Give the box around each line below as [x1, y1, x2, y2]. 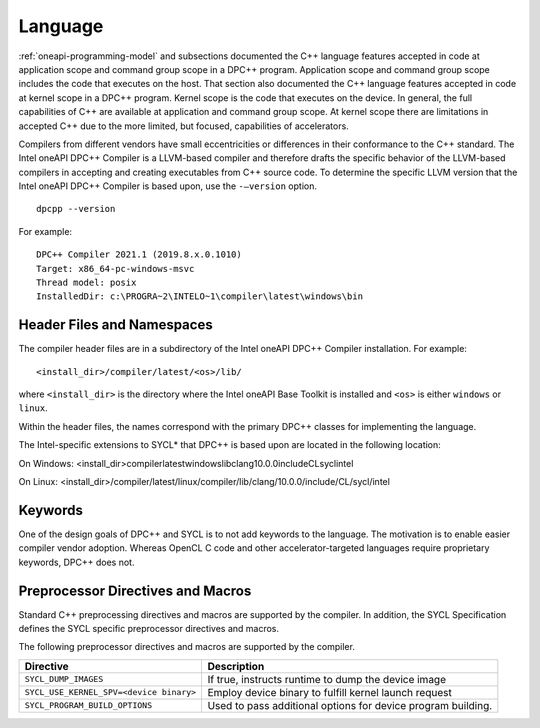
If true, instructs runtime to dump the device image [207, 672, 447, 686]
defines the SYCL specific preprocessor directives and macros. [18, 623, 280, 635]
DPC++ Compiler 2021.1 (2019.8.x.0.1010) [36, 249, 242, 260]
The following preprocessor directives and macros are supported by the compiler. [18, 641, 355, 653]
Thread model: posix [36, 277, 137, 289]
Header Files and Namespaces [18, 316, 214, 334]
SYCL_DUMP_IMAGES [24, 674, 104, 685]
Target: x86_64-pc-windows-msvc [36, 263, 195, 274]
